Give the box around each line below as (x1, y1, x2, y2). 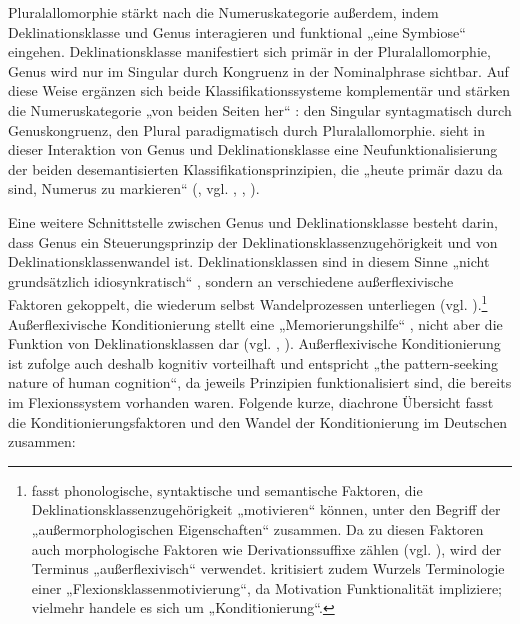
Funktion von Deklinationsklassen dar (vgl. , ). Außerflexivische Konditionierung (8, 333, 501, 354)
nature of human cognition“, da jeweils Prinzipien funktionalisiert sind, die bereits (8, 372, 512, 393)
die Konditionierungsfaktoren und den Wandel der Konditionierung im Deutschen (8, 411, 508, 432)
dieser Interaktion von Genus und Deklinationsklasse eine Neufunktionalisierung (8, 139, 498, 160)
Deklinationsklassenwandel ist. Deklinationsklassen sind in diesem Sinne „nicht (8, 251, 490, 272)
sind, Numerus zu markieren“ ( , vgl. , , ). (8, 178, 260, 199)
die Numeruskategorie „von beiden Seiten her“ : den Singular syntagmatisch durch (8, 99, 512, 120)
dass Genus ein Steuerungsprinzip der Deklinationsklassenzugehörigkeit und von (8, 231, 498, 252)
